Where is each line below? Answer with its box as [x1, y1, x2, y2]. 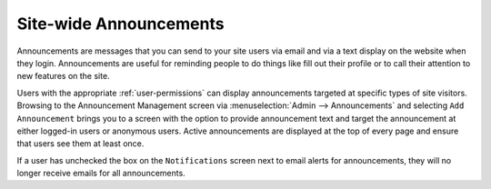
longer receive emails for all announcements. [16, 168, 185, 179]
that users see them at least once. [16, 138, 145, 149]
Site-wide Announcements [16, 14, 225, 34]
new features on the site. [16, 71, 110, 82]
